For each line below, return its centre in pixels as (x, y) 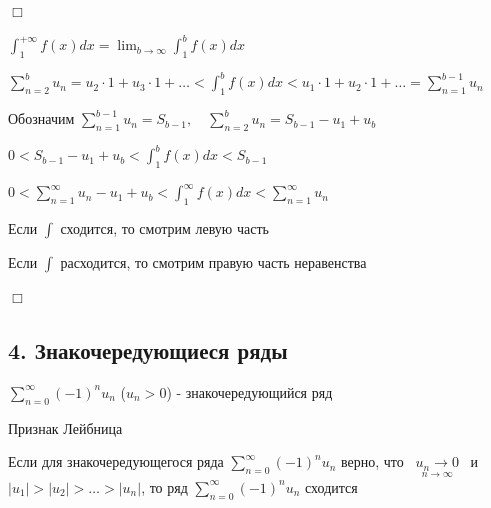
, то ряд (164, 486)
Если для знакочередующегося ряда (116, 461)
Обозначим (41, 118)
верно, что (372, 461)
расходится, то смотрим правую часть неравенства (213, 262)
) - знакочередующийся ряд (249, 391)
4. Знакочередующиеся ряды (148, 350)
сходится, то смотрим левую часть (164, 228)
